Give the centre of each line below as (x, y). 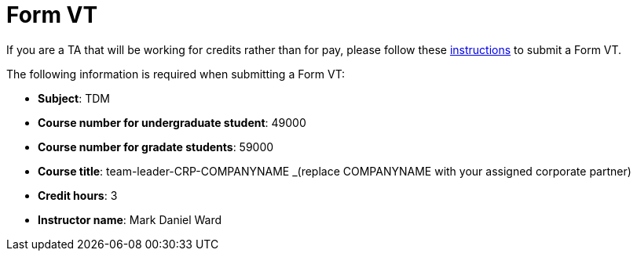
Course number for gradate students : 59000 (156, 147)
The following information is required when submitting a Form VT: (176, 74)
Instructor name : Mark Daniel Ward (130, 219)
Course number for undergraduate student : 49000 (172, 122)
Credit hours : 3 (78, 195)
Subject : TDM (74, 98)
